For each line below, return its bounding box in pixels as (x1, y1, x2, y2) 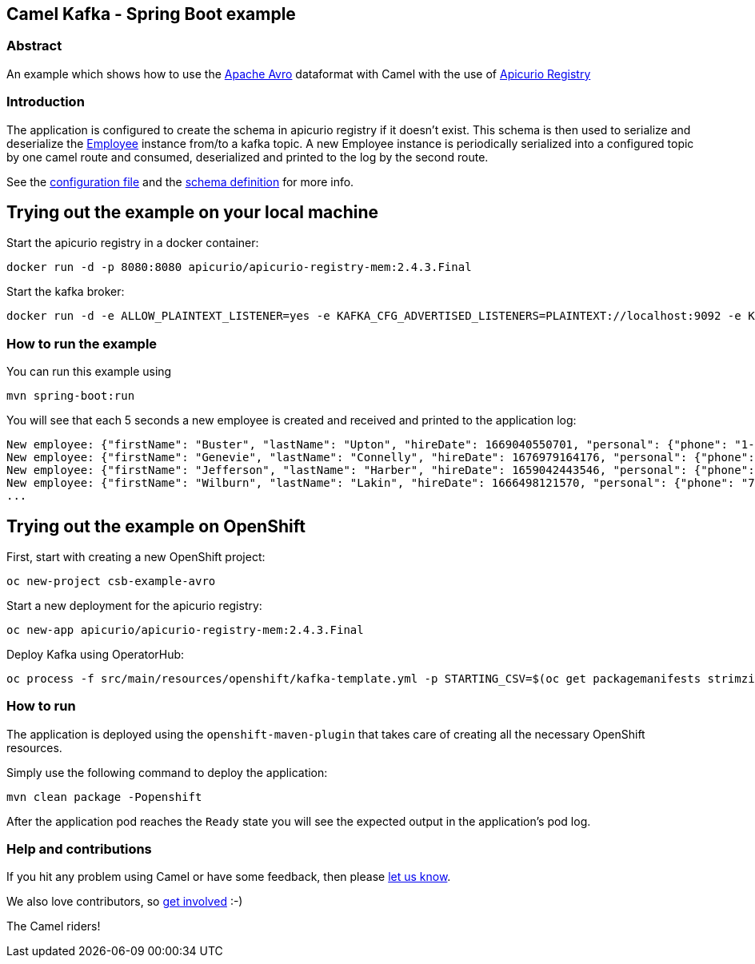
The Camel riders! (6, 919, 101, 934)
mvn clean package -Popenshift (6, 790, 202, 803)
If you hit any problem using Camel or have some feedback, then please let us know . (6, 870, 451, 884)
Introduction (6, 94, 85, 110)
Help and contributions (6, 841, 152, 858)
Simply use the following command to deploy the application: (6, 765, 328, 779)
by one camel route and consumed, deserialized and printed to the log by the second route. (6, 149, 489, 164)
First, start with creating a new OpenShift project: (6, 549, 266, 564)
